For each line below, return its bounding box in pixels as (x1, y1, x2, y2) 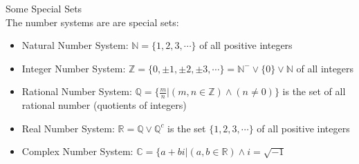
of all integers (296, 61, 354, 75)
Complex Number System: (21, 144, 134, 158)
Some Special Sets (6, 1, 82, 15)
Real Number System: (21, 121, 115, 135)
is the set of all (282, 84, 346, 99)
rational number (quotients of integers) (21, 98, 187, 112)
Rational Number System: (21, 84, 132, 99)
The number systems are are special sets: (6, 14, 179, 29)
